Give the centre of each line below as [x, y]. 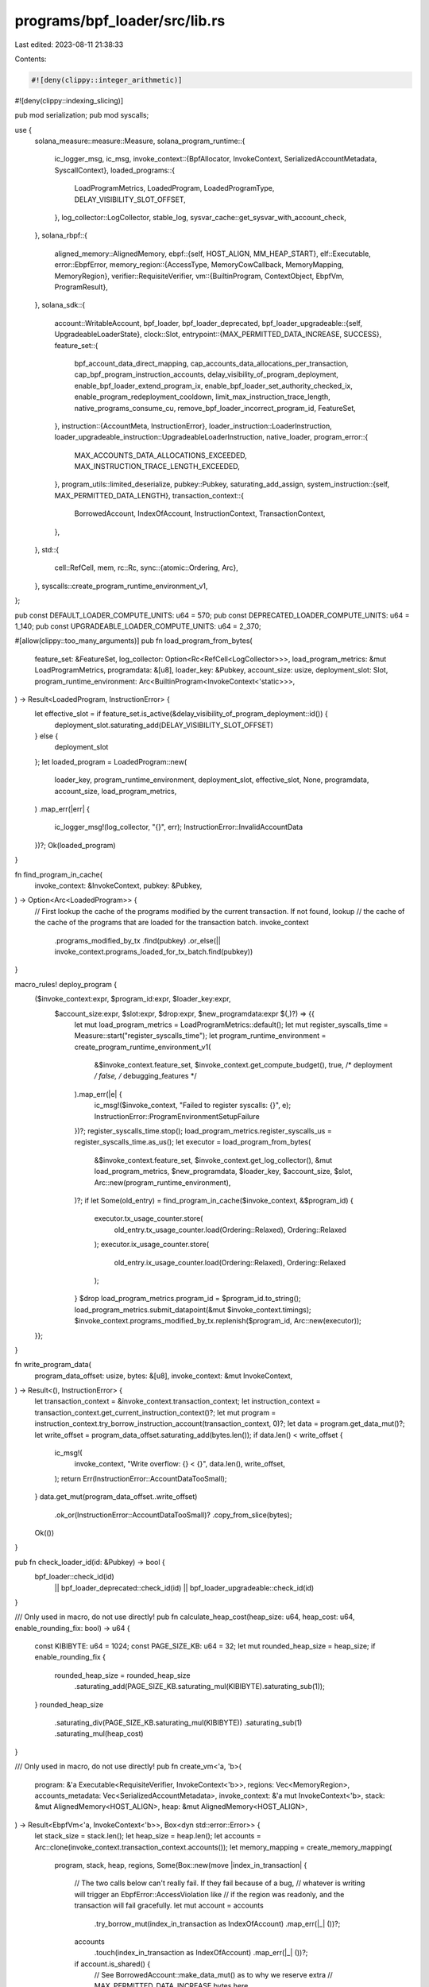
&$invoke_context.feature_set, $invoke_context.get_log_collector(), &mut [213, 1160]
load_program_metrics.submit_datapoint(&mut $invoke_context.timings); [193, 1309]
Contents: [31, 59]
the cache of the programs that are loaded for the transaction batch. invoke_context [172, 923]
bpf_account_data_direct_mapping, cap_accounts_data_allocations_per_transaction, [211, 363]
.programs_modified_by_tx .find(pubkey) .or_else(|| [138, 940]
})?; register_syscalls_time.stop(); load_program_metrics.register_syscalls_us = [203, 1131]
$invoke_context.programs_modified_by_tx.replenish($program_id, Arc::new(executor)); [218, 1321]
